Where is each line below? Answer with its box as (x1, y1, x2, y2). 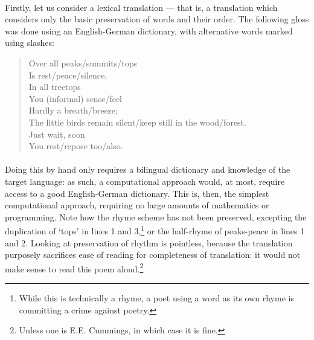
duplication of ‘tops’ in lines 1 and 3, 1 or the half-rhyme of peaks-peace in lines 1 (5, 223, 305, 237)
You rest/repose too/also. (28, 140, 123, 152)
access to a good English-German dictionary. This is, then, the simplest (5, 187, 269, 199)
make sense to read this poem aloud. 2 (5, 260, 144, 275)
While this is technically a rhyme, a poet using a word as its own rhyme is (19, 291, 294, 304)
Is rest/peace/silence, (28, 68, 107, 81)
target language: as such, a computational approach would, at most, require (5, 175, 285, 187)
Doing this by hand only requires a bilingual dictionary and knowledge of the (5, 163, 290, 176)
